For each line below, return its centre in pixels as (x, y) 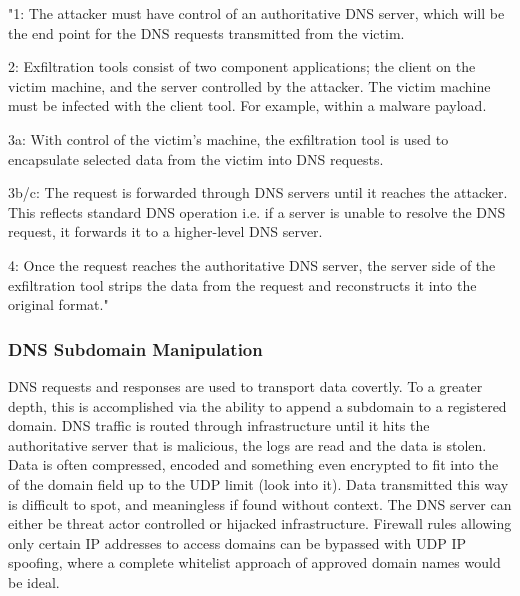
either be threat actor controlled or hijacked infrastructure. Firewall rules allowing (260, 523)
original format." (58, 304)
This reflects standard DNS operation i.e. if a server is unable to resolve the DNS (257, 211)
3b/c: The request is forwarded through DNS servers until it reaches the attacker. (258, 192)
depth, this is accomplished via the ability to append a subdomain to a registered (257, 405)
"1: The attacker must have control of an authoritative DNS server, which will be (256, 13)
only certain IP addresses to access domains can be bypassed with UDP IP (237, 542)
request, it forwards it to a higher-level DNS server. (165, 231)
